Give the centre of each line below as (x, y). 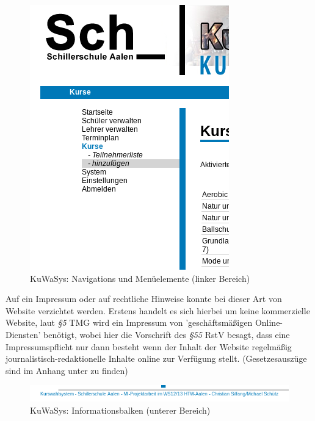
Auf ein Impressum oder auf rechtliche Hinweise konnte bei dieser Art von (144, 299)
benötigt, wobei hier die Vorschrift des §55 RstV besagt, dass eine (167, 334)
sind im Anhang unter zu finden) (67, 370)
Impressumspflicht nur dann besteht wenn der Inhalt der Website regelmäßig (149, 346)
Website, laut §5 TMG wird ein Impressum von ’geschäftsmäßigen (129, 322)
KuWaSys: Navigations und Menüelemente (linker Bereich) (140, 278)
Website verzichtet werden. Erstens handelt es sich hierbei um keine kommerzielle (158, 310)
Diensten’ (23, 334)
